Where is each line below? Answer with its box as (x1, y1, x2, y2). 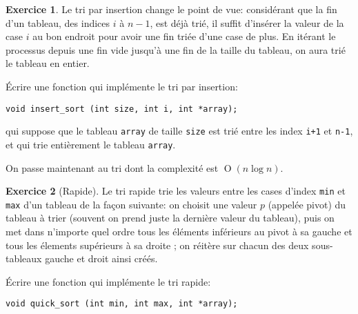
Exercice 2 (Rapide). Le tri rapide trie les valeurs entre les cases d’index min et (6, 184, 346, 198)
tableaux (6, 251, 42, 266)
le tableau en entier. (6, 56, 90, 70)
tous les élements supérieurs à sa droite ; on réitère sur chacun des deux (6, 237, 309, 252)
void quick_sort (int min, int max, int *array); (6, 299, 238, 309)
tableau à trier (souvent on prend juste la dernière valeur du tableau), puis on (6, 210, 335, 225)
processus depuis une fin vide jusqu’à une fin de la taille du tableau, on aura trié (6, 42, 346, 57)
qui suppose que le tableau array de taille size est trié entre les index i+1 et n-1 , (6, 124, 353, 138)
